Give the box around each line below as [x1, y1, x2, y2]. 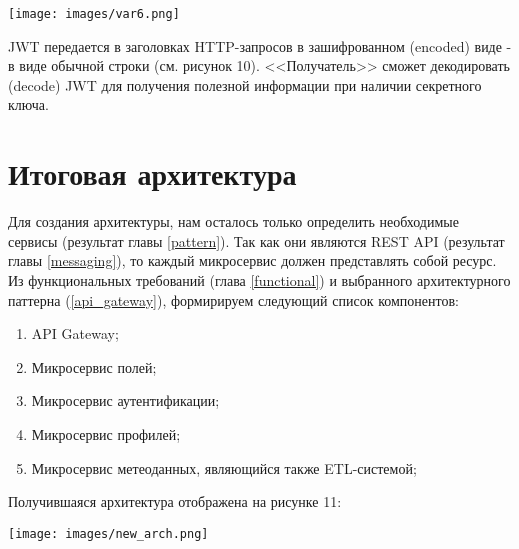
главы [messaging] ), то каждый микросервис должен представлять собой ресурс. [8, 250, 497, 271]
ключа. [8, 94, 49, 115]
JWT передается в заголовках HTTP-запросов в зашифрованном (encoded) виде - [8, 35, 512, 56]
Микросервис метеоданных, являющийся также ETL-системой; [31, 457, 417, 478]
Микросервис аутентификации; [31, 390, 220, 411]
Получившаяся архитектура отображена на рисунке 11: [8, 491, 342, 512]
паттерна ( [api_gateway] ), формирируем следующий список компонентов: [8, 289, 459, 310]
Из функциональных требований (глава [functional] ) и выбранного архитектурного [8, 269, 511, 290]
